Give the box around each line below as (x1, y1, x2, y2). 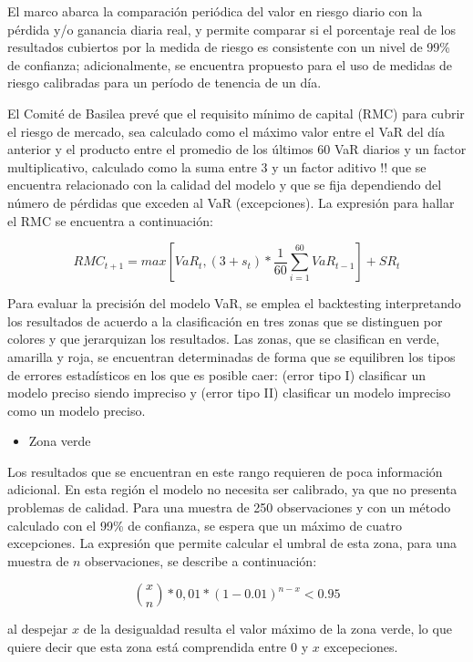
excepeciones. (324, 637, 398, 657)
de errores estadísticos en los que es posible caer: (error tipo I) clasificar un (7, 365, 426, 384)
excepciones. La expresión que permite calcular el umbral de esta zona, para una (7, 533, 457, 553)
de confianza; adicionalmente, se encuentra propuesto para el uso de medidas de (7, 55, 453, 74)
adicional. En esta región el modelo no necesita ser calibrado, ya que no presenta (7, 480, 458, 499)
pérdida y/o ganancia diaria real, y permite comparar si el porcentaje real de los (7, 19, 457, 38)
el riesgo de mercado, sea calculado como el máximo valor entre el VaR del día (7, 121, 445, 140)
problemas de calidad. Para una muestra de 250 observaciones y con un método (7, 498, 451, 517)
